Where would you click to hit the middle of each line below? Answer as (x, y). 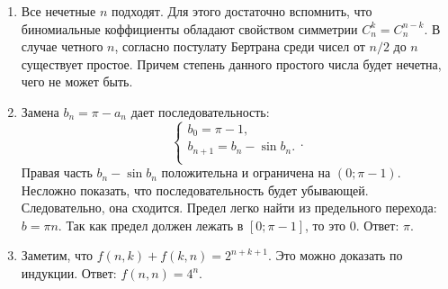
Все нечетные (58, 11)
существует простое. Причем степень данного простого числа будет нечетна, (231, 63)
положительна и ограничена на (246, 172)
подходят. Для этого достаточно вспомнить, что (242, 11)
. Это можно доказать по (335, 255)
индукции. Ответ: (69, 273)
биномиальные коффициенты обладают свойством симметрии (189, 28)
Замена (40, 111)
